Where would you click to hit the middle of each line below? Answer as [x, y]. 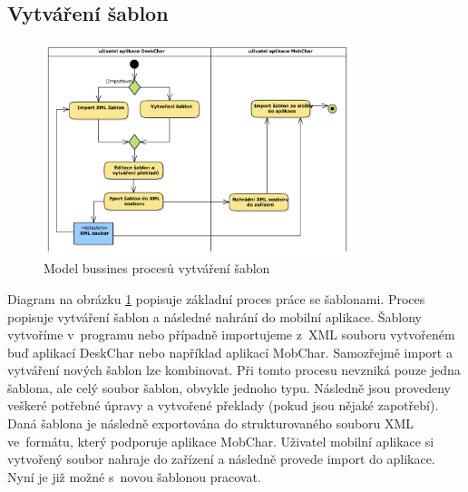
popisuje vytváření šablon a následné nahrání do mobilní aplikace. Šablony [214, 316]
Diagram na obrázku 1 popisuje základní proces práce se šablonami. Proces [216, 298]
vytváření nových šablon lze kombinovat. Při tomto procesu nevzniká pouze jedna [234, 370]
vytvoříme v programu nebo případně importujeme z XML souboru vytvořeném [231, 335]
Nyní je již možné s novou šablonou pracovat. [134, 476]
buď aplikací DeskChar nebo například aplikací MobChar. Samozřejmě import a [230, 352]
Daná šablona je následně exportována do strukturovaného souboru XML [211, 423]
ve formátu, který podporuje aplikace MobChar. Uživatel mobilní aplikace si [221, 441]
